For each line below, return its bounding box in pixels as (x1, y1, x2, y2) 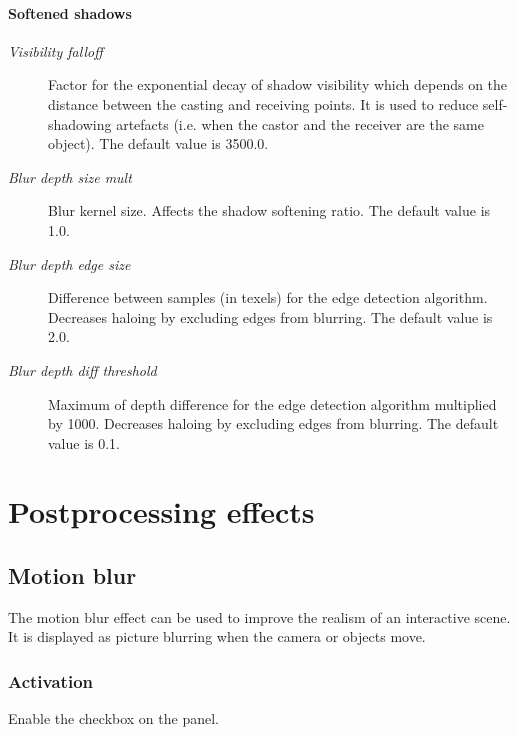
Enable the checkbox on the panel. (8, 708, 219, 729)
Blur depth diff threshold (8, 359, 157, 380)
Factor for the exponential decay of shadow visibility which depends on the (48, 74, 508, 95)
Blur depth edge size (8, 253, 131, 274)
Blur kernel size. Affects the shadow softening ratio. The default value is (48, 200, 491, 221)
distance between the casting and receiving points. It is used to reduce (48, 93, 479, 114)
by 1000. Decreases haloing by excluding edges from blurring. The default (48, 413, 499, 434)
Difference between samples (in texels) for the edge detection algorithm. (48, 287, 488, 308)
